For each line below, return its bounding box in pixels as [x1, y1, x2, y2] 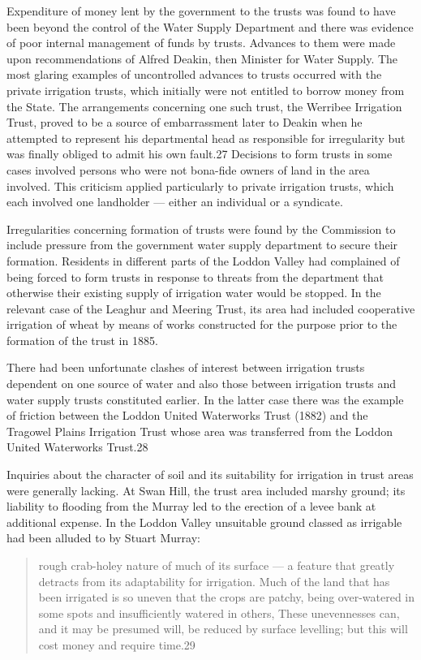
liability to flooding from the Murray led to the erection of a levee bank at [6, 498, 376, 515]
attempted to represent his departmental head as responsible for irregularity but [6, 129, 406, 146]
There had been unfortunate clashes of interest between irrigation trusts [6, 359, 365, 376]
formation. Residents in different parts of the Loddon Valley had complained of [6, 252, 400, 269]
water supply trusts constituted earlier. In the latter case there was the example [6, 390, 404, 408]
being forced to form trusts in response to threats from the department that [6, 268, 384, 285]
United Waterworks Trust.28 [6, 438, 148, 455]
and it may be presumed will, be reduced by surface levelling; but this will [38, 620, 408, 637]
